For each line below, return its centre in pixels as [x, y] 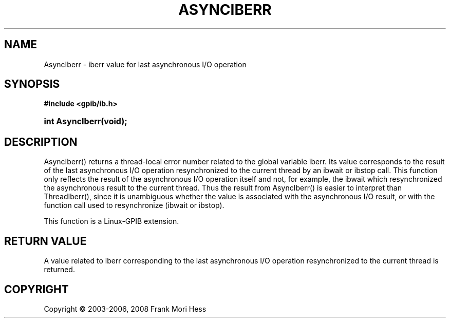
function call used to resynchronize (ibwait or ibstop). [134, 205]
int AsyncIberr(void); [86, 121]
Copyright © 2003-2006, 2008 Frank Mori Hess [125, 309]
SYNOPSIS [32, 84]
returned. [59, 270]
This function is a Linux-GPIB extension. [111, 221]
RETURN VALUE [45, 241]
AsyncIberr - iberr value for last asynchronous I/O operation [145, 64]
